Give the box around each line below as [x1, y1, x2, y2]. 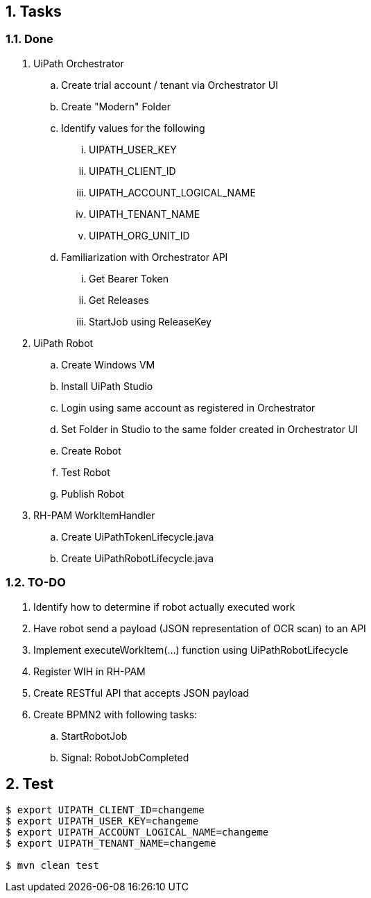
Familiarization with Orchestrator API [61, 251, 228, 263]
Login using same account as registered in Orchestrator [61, 401, 316, 414]
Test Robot [61, 466, 110, 478]
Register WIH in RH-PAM [33, 665, 146, 677]
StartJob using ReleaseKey [89, 315, 212, 328]
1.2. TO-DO [6, 575, 66, 590]
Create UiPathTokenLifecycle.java [61, 530, 214, 543]
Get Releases [89, 294, 149, 306]
